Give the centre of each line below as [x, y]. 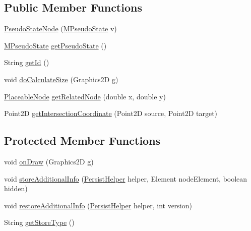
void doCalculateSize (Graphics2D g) [61, 79]
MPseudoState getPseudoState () [55, 45]
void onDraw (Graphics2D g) [49, 161]
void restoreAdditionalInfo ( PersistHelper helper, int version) [98, 205]
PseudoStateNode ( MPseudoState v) [60, 28]
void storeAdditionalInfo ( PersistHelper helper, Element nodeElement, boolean [126, 178]
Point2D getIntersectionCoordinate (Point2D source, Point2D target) [111, 113]
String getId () [27, 62]
